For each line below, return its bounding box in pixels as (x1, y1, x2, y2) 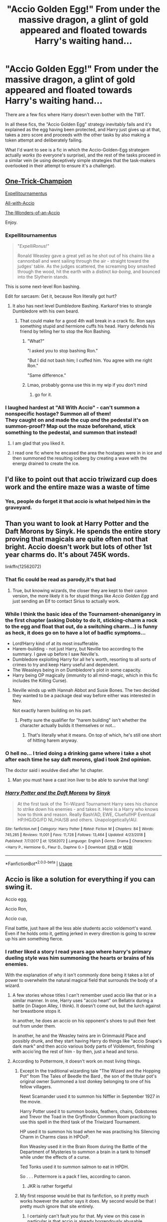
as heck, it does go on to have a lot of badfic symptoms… (5, 629, 146, 636)
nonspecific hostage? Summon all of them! (5, 410, 111, 417)
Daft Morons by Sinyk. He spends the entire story (5, 527, 161, 536)
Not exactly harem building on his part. (12, 708, 92, 714)
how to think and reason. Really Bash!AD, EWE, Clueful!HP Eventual (17, 811, 156, 817)
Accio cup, (5, 916, 27, 921)
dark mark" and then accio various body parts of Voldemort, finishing (12, 1043, 155, 1050)
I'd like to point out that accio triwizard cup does (5, 475, 158, 483)
